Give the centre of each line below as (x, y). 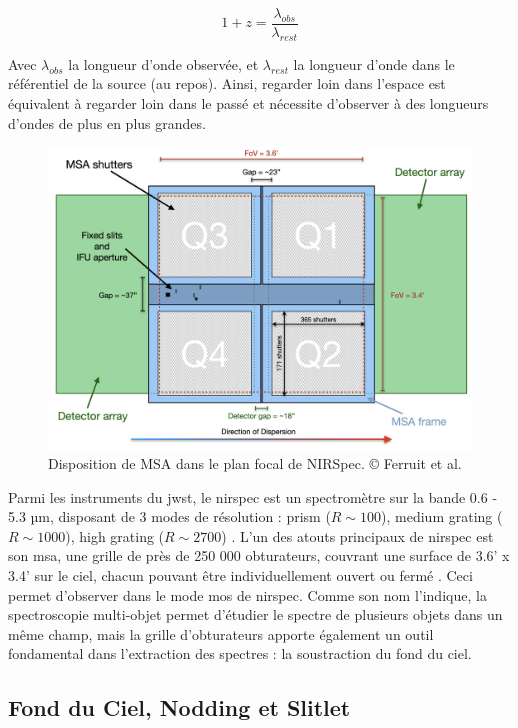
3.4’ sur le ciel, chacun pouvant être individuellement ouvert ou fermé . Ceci (240, 575)
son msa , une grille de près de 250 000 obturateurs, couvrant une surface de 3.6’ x (259, 555)
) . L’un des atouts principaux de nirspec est (357, 535)
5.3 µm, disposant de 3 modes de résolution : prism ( (169, 516)
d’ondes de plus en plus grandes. (107, 122)
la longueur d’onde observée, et (163, 63)
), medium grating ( (442, 516)
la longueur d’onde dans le (374, 63)
